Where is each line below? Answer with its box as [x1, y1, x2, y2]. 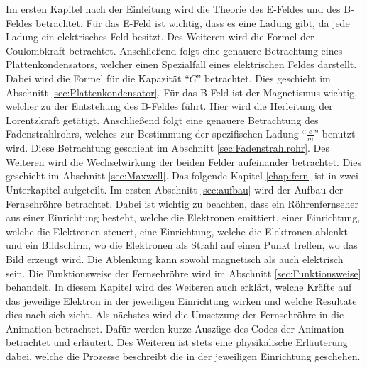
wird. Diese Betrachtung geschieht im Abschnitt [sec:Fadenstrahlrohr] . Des [6, 140, 330, 155]
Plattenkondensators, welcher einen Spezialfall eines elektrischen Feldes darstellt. [6, 57, 357, 72]
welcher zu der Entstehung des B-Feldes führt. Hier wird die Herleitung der [6, 99, 333, 113]
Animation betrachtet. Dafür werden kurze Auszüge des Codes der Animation [6, 320, 344, 335]
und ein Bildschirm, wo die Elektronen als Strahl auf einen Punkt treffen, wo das [6, 238, 358, 252]
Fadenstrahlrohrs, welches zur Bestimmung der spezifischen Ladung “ [6, 126, 307, 141]
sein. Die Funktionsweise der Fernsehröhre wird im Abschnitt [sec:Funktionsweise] [6, 265, 361, 280]
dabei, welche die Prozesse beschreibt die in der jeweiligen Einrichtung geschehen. [6, 349, 361, 364]
